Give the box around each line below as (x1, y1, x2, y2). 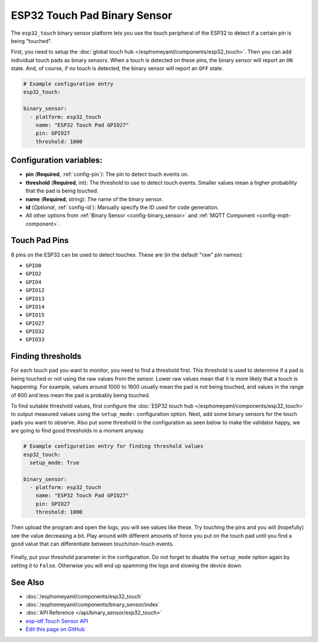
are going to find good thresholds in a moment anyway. (11, 427, 145, 434)
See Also (11, 577, 44, 587)
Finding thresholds (11, 351, 82, 361)
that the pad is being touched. (25, 187, 99, 194)
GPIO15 (25, 312, 45, 318)
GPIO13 (25, 295, 45, 302)
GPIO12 (25, 287, 45, 294)
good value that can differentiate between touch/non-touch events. (11, 540, 174, 547)
